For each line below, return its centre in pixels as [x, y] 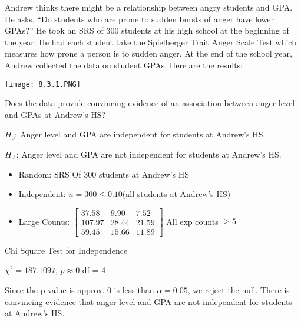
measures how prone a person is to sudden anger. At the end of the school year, [148, 53]
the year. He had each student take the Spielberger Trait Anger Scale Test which [150, 42]
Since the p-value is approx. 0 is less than [80, 290]
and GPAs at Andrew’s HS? [55, 114]
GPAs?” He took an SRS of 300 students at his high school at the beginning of [147, 30]
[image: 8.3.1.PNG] [43, 84]
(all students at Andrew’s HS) [176, 194]
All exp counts [192, 221]
